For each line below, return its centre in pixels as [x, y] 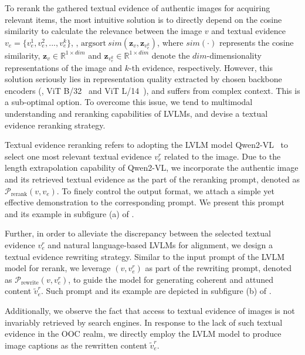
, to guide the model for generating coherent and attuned [171, 279]
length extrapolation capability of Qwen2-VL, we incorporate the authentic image [152, 168]
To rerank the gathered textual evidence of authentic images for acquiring [138, 8]
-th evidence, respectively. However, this [201, 67]
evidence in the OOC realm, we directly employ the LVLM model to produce [143, 334]
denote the [171, 55]
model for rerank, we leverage [58, 268]
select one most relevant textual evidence [78, 156]
